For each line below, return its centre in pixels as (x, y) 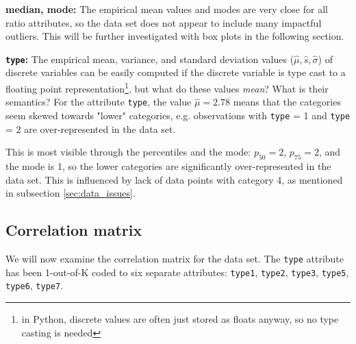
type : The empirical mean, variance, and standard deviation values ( (150, 59)
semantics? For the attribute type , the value (99, 102)
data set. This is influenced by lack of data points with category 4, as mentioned (174, 179)
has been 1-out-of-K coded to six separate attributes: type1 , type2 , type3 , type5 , (177, 272)
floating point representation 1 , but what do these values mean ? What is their (167, 87)
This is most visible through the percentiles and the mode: (128, 152)
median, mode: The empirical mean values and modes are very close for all (167, 9)
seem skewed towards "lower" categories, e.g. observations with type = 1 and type (178, 115)
